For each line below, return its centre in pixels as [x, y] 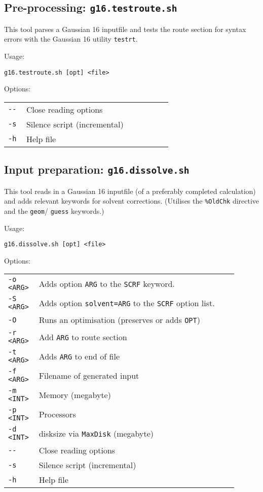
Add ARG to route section [83, 337]
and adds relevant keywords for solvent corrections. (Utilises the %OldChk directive [132, 201]
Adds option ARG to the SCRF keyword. [107, 283]
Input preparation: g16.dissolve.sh [97, 169]
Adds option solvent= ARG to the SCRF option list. [127, 303]
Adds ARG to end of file [79, 356]
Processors [57, 414]
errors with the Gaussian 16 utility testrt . [71, 39]
